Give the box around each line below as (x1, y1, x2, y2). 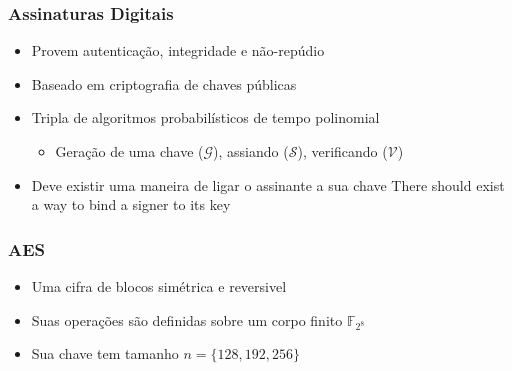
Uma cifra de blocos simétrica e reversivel (31, 276, 287, 296)
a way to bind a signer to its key (31, 194, 231, 215)
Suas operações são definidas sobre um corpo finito (31, 309, 343, 330)
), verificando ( (297, 141, 388, 161)
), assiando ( (213, 141, 289, 161)
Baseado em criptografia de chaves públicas (31, 73, 297, 94)
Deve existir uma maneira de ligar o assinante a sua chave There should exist (31, 174, 505, 195)
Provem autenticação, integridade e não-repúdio (31, 40, 325, 61)
